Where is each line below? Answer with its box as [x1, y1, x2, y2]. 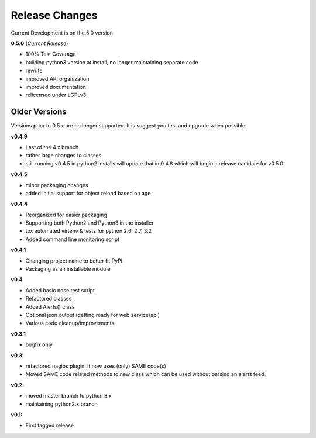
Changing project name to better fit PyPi [25, 257, 123, 264]
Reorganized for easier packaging [25, 211, 108, 218]
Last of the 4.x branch [25, 143, 79, 150]
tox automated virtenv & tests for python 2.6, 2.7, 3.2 [25, 227, 152, 234]
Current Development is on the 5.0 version [11, 29, 114, 36]
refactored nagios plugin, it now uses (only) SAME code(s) [25, 363, 167, 370]
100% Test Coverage [25, 50, 76, 58]
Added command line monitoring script [25, 236, 120, 243]
